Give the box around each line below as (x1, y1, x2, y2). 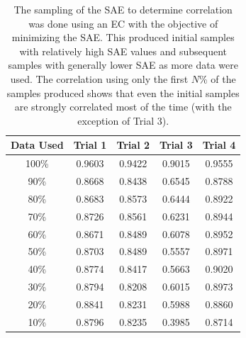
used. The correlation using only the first (10, 71, 189, 86)
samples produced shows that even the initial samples (6, 85, 240, 100)
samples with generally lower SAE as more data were (8, 57, 238, 72)
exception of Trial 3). (77, 113, 169, 128)
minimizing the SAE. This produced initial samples (11, 30, 235, 45)
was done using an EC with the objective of (28, 16, 218, 30)
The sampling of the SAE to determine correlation (13, 2, 233, 16)
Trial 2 (116, 137, 150, 152)
